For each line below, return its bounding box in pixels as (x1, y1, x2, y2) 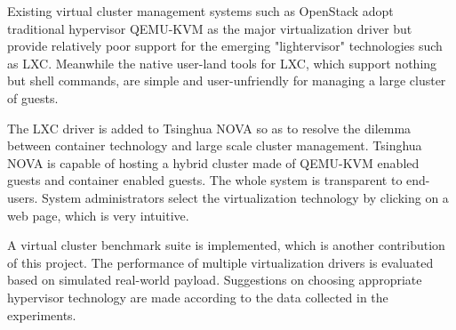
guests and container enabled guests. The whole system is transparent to (7, 171, 403, 189)
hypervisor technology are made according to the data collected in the (7, 287, 388, 306)
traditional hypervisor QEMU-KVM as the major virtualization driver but (7, 19, 412, 37)
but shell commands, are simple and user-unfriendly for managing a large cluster (7, 71, 446, 90)
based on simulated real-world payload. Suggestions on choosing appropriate (7, 270, 422, 289)
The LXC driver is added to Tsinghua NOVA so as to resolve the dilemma (7, 118, 412, 137)
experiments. (7, 305, 76, 324)
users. (7, 188, 38, 206)
